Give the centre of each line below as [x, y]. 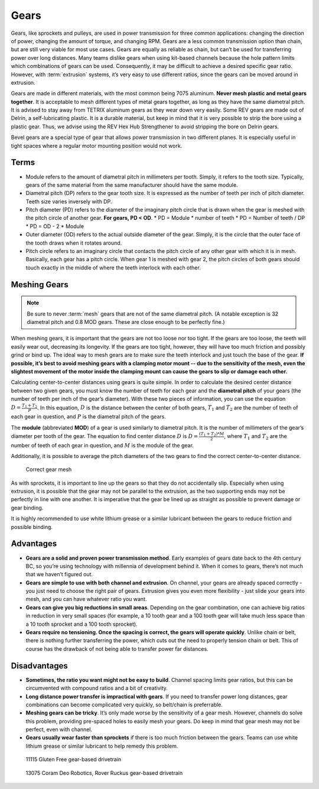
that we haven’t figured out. [59, 574]
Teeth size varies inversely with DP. [69, 202]
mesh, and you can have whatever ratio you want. [86, 599]
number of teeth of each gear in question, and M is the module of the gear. [102, 445]
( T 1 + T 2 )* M [211, 434]
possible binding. [32, 527]
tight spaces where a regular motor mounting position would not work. [97, 145]
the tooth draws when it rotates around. [74, 243]
